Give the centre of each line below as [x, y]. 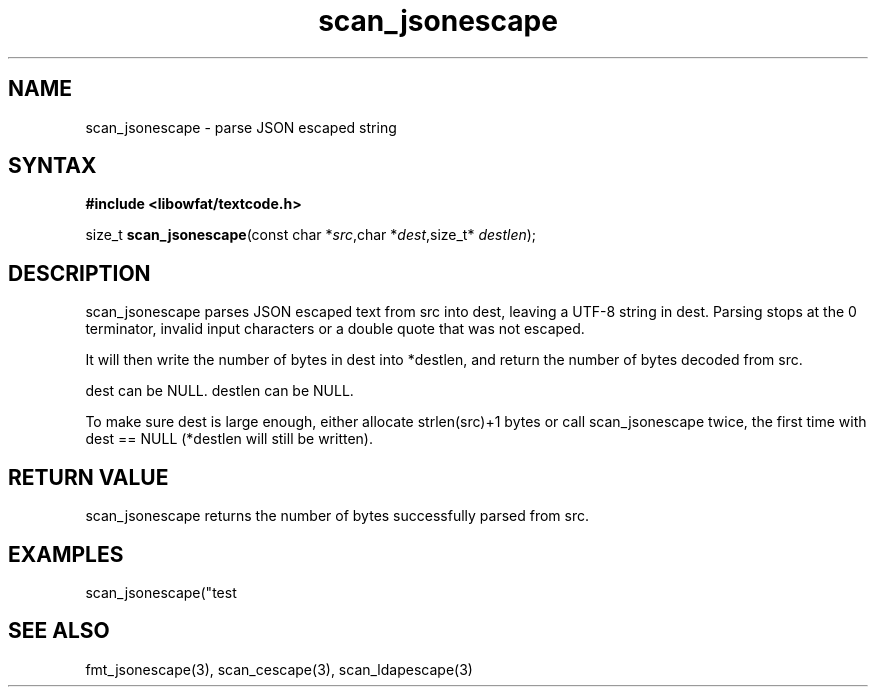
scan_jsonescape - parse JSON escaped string [241, 127]
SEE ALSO [59, 631]
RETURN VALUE [88, 477]
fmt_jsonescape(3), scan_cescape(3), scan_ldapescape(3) [279, 669]
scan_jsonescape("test [161, 592]
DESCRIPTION [79, 273]
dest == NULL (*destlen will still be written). [229, 439]
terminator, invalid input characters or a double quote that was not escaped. [335, 329]
